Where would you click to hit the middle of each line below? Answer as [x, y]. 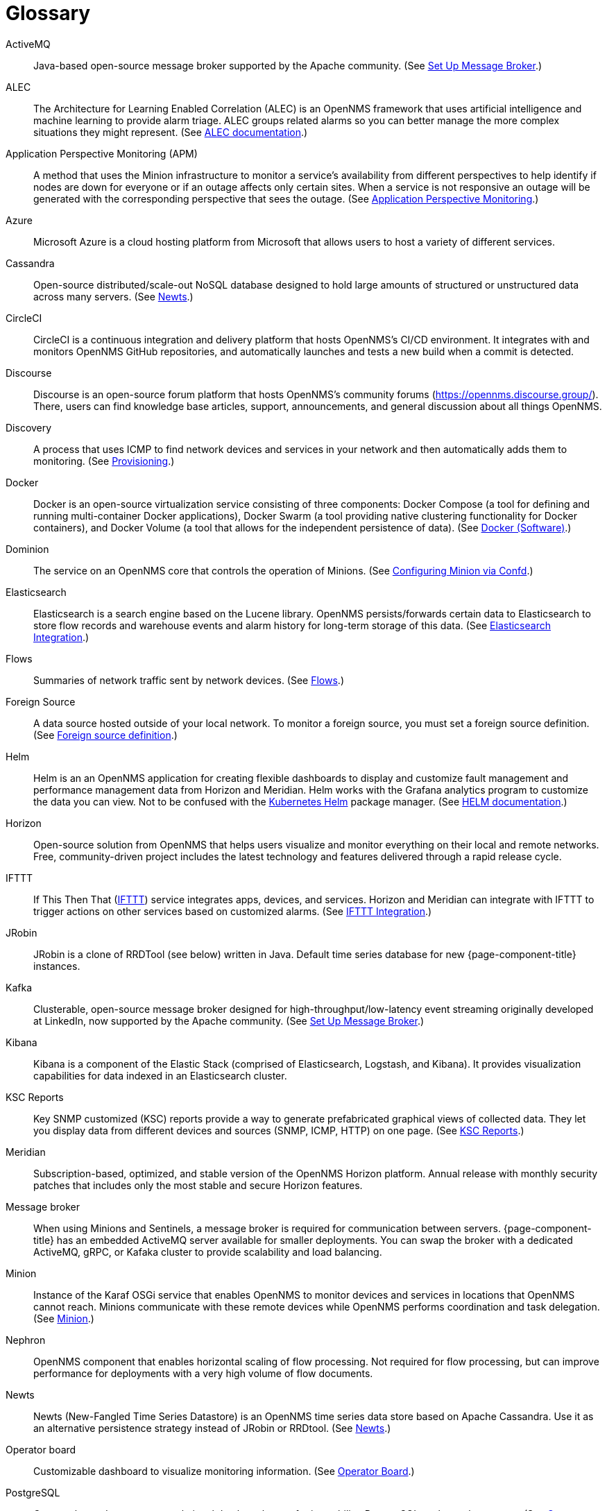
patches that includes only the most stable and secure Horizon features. [198, 1185]
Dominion [27, 549]
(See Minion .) [64, 1318]
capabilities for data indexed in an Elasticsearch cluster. [160, 1075]
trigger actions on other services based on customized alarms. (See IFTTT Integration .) [233, 911]
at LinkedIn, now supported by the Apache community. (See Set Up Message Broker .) [229, 1021]
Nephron [26, 1340]
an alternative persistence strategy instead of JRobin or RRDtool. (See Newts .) [212, 1428]
